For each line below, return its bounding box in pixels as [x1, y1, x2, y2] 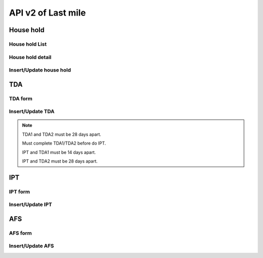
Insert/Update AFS [9, 242, 55, 249]
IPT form [9, 188, 30, 195]
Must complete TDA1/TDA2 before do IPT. [22, 140, 106, 146]
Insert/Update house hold [9, 67, 71, 74]
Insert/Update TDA [9, 108, 55, 115]
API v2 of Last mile [9, 7, 86, 18]
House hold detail [9, 54, 52, 60]
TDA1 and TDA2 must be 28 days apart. [22, 131, 102, 137]
